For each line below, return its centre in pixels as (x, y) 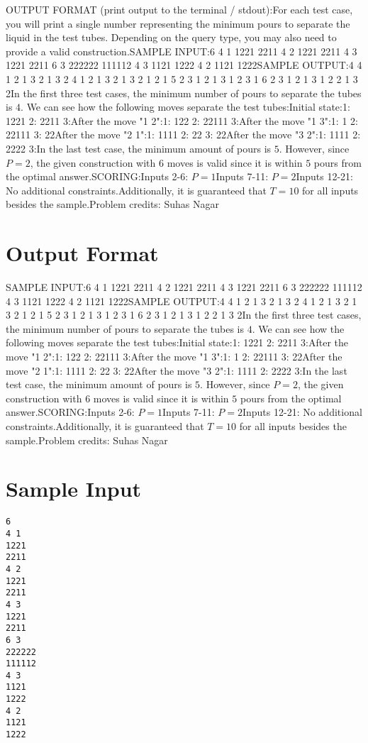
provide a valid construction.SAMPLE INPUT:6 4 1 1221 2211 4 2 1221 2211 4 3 (182, 51)
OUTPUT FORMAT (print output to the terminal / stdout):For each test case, (179, 9)
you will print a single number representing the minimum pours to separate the (178, 23)
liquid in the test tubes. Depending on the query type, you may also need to (171, 37)
